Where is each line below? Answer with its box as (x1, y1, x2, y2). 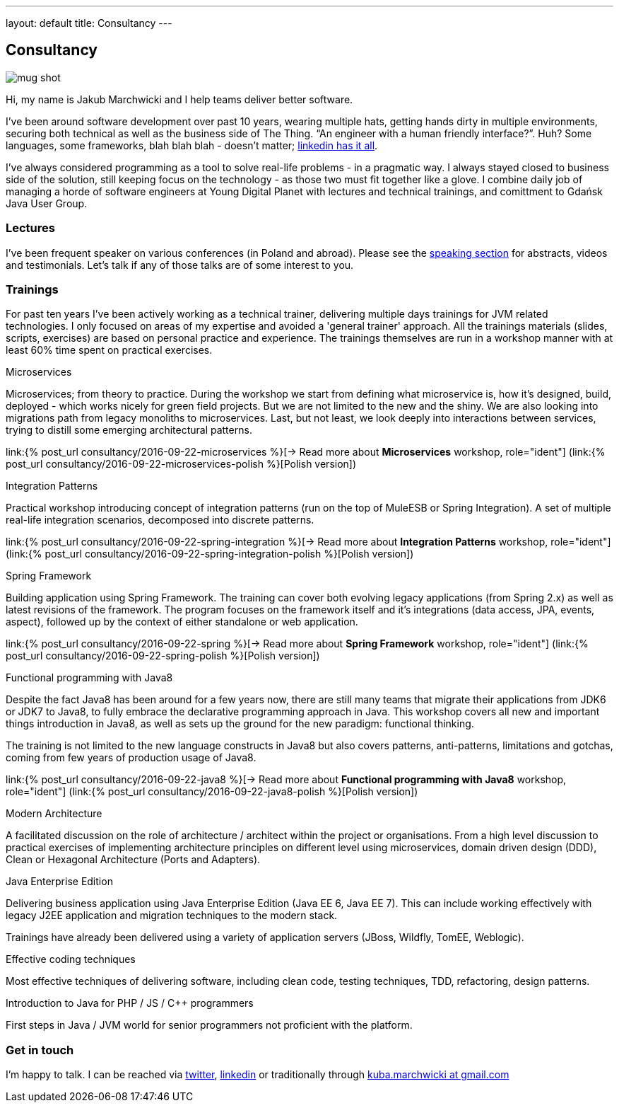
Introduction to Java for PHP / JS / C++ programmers (6, 997, 254, 1010)
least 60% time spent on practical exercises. (6, 344, 213, 357)
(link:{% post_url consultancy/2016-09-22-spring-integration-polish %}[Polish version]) (6, 548, 414, 560)
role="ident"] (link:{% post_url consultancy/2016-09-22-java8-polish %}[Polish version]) (6, 785, 418, 798)
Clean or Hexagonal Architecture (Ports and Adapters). (6, 853, 261, 866)
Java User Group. (6, 197, 88, 209)
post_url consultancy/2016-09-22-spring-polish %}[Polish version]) (6, 650, 320, 662)
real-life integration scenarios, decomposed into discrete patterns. (6, 514, 314, 526)
